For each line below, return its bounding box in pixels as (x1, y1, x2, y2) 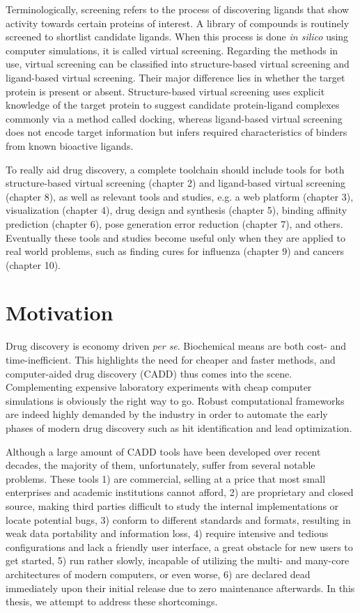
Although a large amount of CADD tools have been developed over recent (6, 444, 321, 458)
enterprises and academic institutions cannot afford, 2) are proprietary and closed (6, 485, 354, 499)
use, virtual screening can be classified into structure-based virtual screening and (6, 56, 350, 71)
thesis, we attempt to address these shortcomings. (6, 594, 218, 609)
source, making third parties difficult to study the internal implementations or (6, 498, 339, 513)
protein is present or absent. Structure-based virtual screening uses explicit (6, 84, 325, 98)
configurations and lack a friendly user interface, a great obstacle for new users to (6, 539, 353, 554)
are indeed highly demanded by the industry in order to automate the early (6, 407, 328, 421)
